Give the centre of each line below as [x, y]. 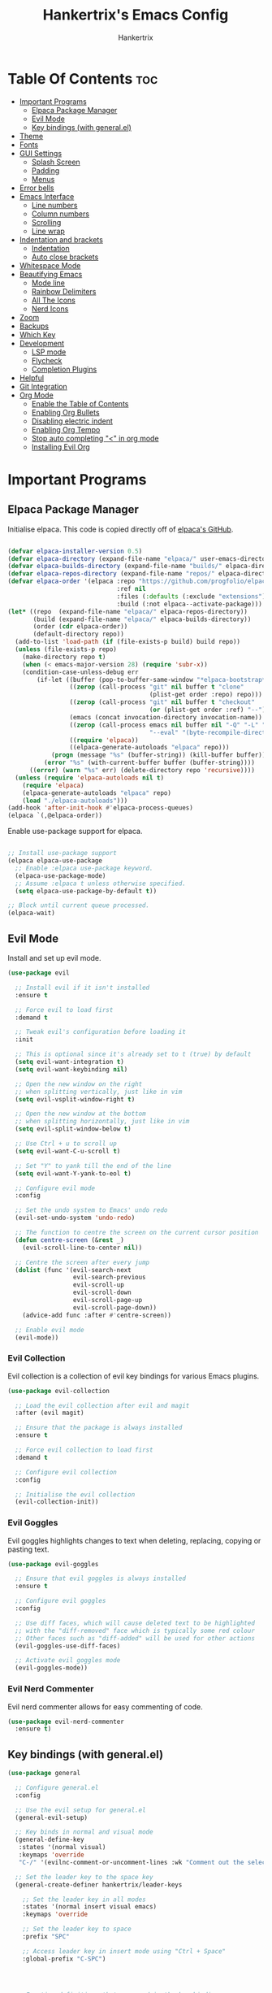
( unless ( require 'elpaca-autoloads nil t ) [89, 778]
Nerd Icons [50, 308]
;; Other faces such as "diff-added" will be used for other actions [135, 1638]
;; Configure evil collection [66, 1472]
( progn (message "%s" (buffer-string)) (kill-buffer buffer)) [158, 755]
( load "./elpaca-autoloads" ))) [75, 801]
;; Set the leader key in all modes [84, 1900]
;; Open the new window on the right [79, 1084]
